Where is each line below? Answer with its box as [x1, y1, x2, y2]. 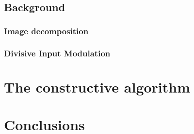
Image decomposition [4, 25, 89, 37]
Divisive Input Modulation [4, 47, 111, 59]
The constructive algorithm [4, 77, 191, 96]
